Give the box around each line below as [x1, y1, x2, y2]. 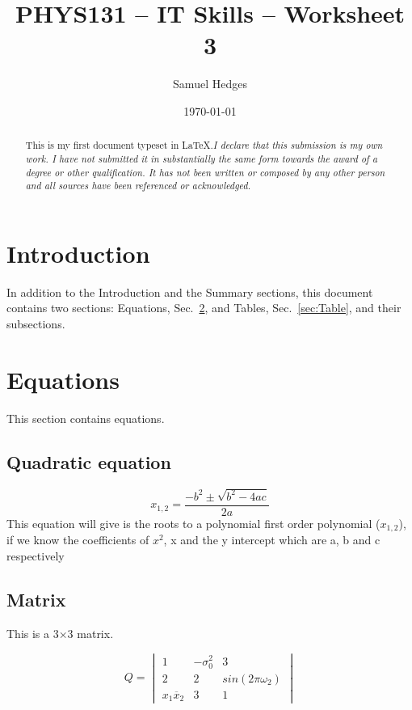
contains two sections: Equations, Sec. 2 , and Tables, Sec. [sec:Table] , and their [6, 299, 401, 316]
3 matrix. [67, 624, 114, 641]
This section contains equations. [6, 409, 165, 426]
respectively [6, 547, 65, 564]
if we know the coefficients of [6, 531, 149, 548]
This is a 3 [6, 624, 59, 641]
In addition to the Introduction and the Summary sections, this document [6, 283, 373, 300]
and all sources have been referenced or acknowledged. [25, 179, 251, 192]
